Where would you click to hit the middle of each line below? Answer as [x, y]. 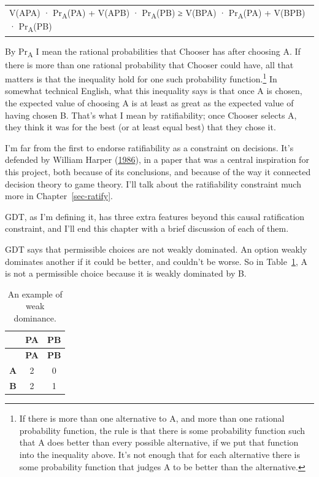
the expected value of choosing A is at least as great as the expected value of [149, 103]
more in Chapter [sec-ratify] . [59, 196]
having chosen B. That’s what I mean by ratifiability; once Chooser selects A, [151, 115]
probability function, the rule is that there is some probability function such [162, 430]
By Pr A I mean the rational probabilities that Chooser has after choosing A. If [153, 52]
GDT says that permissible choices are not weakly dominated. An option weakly [156, 249]
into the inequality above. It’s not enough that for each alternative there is [160, 454]
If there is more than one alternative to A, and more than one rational [152, 418]
